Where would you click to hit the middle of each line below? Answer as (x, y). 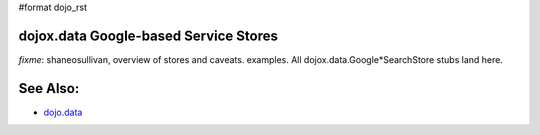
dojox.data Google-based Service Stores (148, 35)
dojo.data (63, 112)
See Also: (49, 88)
